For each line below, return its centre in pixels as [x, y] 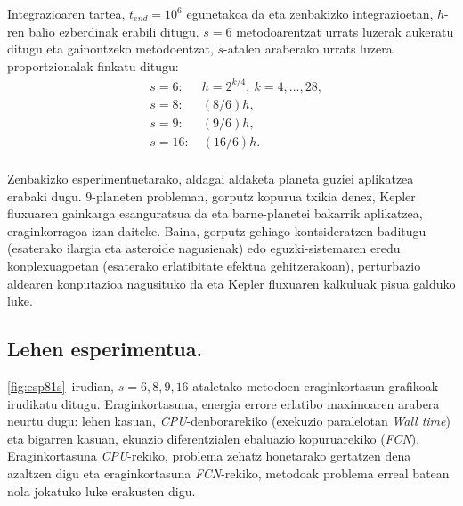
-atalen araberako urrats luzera [308, 49]
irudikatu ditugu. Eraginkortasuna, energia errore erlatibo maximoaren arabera [223, 403]
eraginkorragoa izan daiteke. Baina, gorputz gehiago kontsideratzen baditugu [217, 230]
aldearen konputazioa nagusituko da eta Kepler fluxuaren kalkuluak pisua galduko [231, 283]
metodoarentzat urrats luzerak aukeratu [345, 31]
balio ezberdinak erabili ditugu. [114, 31]
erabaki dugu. [45, 196]
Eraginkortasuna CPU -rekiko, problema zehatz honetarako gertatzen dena [209, 456]
